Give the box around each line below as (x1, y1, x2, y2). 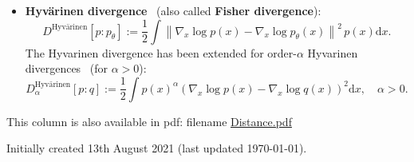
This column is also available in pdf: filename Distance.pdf (6, 113, 292, 129)
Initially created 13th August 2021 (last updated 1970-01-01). (6, 140, 307, 156)
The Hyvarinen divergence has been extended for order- (25, 44, 297, 61)
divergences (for (25, 60, 108, 77)
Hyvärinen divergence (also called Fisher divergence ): (25, 2, 321, 18)
